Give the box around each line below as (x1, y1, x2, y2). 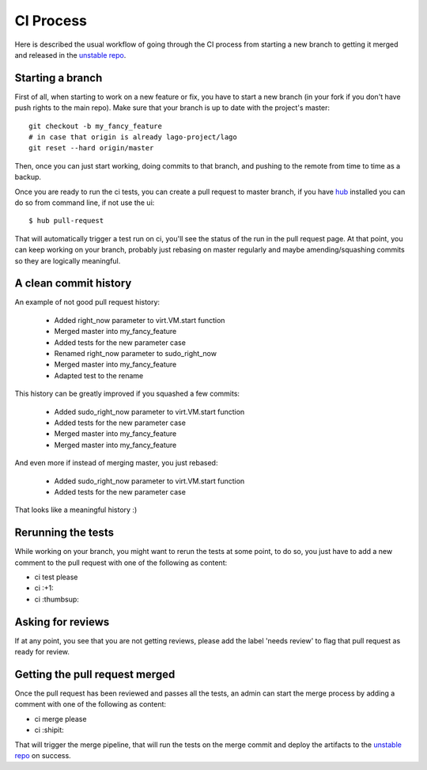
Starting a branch (14, 71, 103, 85)
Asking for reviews (14, 615, 110, 628)
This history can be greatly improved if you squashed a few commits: (14, 389, 240, 399)
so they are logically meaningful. (14, 256, 121, 265)
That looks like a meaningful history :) (14, 505, 138, 514)
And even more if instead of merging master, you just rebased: (14, 458, 218, 468)
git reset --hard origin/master (28, 143, 154, 153)
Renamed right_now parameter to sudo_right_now (54, 349, 217, 358)
